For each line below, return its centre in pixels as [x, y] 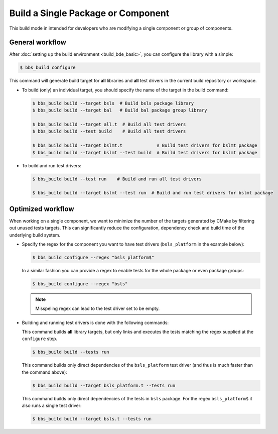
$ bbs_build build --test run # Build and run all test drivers [117, 179]
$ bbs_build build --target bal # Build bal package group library [120, 110]
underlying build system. [35, 235]
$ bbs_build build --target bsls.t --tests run [92, 419]
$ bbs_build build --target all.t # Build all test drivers [109, 124]
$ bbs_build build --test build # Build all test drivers [109, 131]
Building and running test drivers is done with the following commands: [95, 322]
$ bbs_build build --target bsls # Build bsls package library [113, 103]
